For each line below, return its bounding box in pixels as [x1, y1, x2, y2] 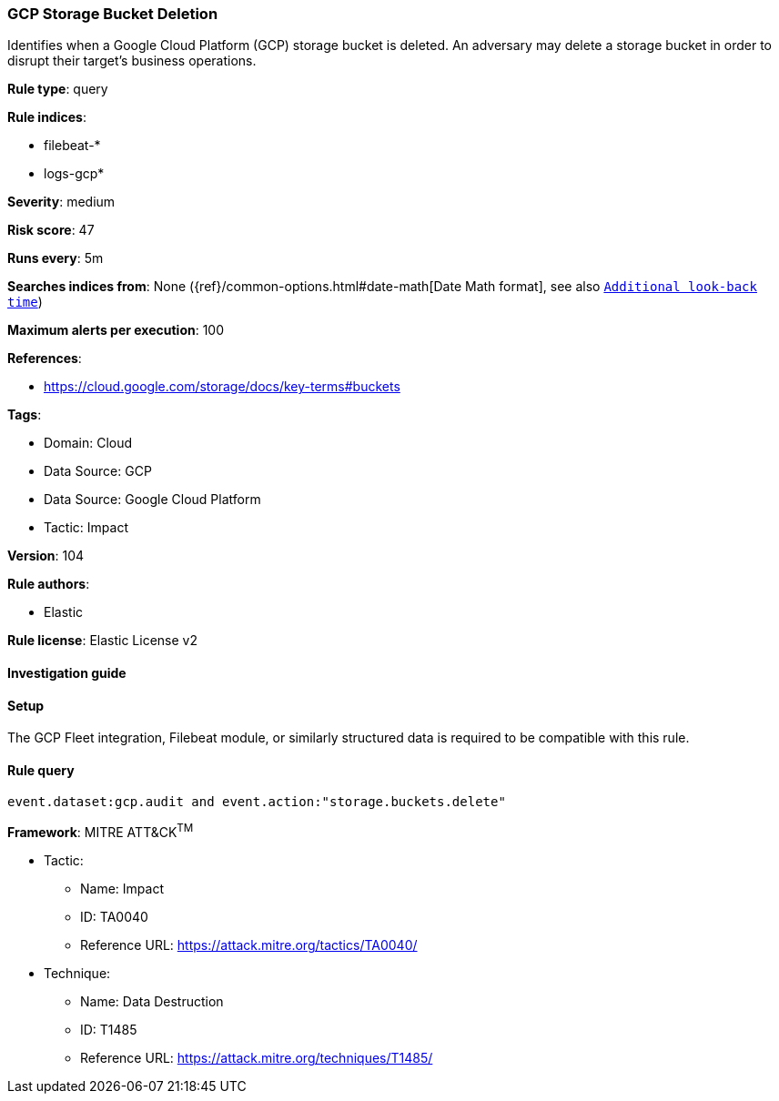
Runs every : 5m [7, 250, 104, 267]
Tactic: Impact [44, 520, 128, 536]
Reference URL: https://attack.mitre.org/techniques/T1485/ [80, 1050, 433, 1066]
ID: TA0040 [80, 909, 148, 925]
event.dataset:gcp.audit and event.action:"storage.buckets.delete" [7, 794, 506, 810]
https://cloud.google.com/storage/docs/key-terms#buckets [44, 379, 400, 395]
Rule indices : [7, 109, 86, 126]
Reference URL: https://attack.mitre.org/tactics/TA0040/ [80, 937, 418, 954]
